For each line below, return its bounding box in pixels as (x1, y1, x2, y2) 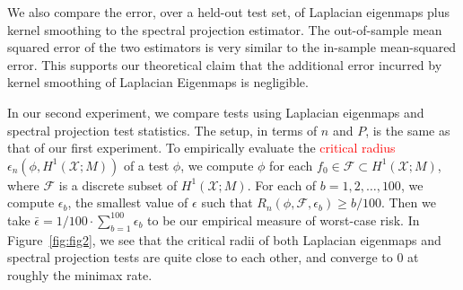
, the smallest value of (67, 193, 188, 212)
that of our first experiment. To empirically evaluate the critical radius (7, 138, 396, 157)
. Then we (380, 193, 436, 212)
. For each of (247, 175, 317, 194)
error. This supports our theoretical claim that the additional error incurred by (7, 55, 442, 74)
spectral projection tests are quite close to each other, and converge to (7, 248, 393, 267)
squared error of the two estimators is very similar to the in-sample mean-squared (7, 38, 457, 57)
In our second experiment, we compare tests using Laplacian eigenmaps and (7, 102, 424, 121)
